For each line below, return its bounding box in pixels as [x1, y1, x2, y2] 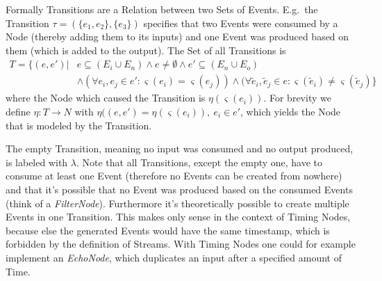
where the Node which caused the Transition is [6, 90, 206, 105]
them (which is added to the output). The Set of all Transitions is [6, 42, 286, 57]
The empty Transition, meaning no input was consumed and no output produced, [6, 141, 354, 156]
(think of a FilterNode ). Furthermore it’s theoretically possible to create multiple [6, 195, 349, 210]
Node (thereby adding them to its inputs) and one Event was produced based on [6, 29, 349, 44]
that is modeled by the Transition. [6, 118, 152, 132]
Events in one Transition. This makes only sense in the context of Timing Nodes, [6, 209, 351, 224]
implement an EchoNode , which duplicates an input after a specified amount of [6, 250, 342, 264]
